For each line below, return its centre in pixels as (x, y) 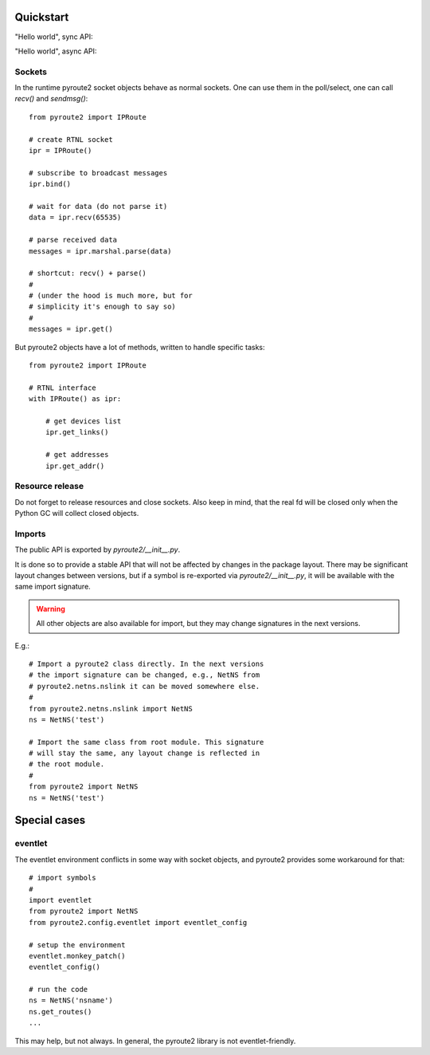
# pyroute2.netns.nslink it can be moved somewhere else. (145, 686)
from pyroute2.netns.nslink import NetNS (111, 709)
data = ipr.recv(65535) (75, 218)
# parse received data (73, 240)
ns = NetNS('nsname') (71, 1000)
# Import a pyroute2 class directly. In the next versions (147, 663)
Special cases (50, 820)
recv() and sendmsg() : (51, 99)
